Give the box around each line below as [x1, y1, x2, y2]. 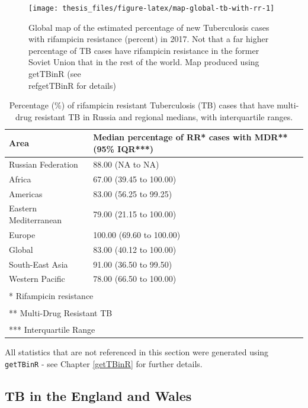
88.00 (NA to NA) [93, 158, 159, 170]
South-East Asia [9, 258, 68, 270]
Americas [9, 187, 43, 200]
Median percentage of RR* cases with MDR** [93, 131, 288, 143]
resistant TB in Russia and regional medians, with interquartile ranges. [34, 110, 293, 123]
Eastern [9, 202, 37, 214]
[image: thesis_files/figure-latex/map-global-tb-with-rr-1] [28, 4, 275, 12]
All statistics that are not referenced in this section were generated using [5, 345, 269, 358]
